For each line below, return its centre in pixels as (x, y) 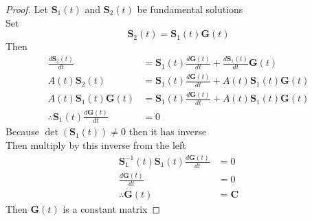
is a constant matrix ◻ (112, 209)
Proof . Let (27, 9)
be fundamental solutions (190, 9)
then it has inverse (168, 131)
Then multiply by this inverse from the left (96, 145)
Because (22, 131)
